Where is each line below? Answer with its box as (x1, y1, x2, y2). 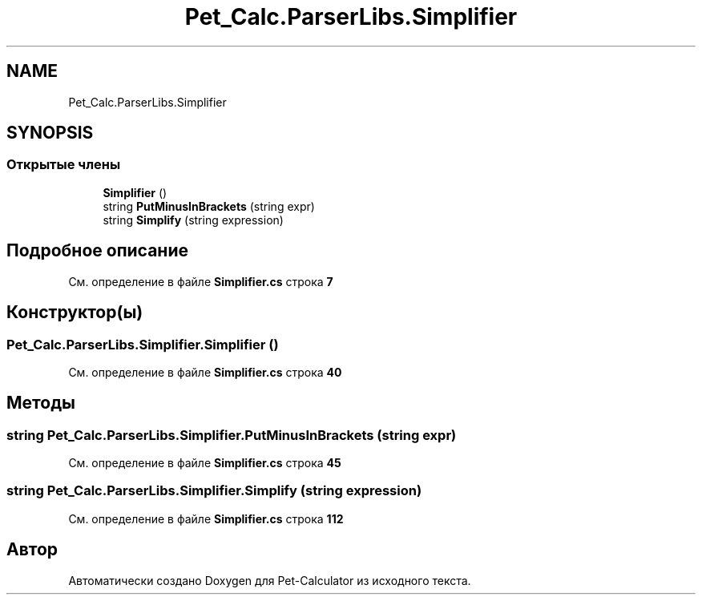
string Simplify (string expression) (103, 212, 284, 227)
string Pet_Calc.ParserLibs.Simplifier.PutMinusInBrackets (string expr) (6, 426, 457, 443)
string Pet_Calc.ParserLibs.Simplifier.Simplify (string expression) (6, 482, 422, 499)
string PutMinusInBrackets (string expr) (103, 199, 315, 213)
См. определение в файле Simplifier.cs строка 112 (68, 511, 344, 526)
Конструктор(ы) (6, 302, 143, 323)
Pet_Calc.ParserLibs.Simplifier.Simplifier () (6, 336, 279, 353)
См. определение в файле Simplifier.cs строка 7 (68, 274, 333, 288)
